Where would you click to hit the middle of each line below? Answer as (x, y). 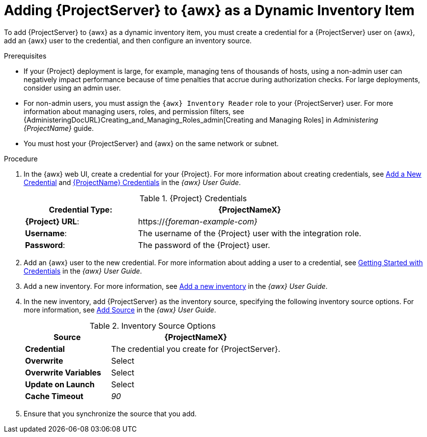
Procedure (21, 158)
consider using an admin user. (72, 88)
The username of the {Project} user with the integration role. (250, 233)
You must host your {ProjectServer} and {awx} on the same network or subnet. (151, 143)
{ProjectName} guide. (59, 128)
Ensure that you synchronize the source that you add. (110, 413)
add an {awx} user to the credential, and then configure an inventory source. (128, 40)
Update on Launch (60, 384)
